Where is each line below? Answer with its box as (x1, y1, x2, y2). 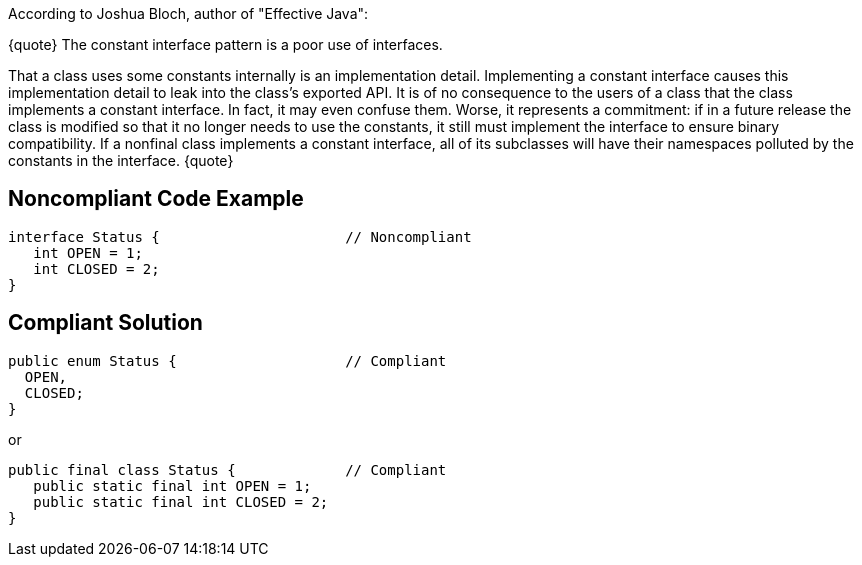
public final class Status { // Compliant (8, 461, 447, 478)
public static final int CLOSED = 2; (33, 493, 329, 510)
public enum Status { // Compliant (8, 352, 447, 369)
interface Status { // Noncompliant (8, 228, 472, 245)
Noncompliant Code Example (8, 186, 304, 212)
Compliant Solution (8, 310, 203, 336)
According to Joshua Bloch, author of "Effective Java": (8, 5, 369, 22)
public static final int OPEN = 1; (33, 477, 312, 494)
